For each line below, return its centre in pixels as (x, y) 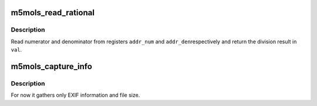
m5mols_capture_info (51, 66)
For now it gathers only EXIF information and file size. (75, 95)
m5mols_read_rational (53, 13)
